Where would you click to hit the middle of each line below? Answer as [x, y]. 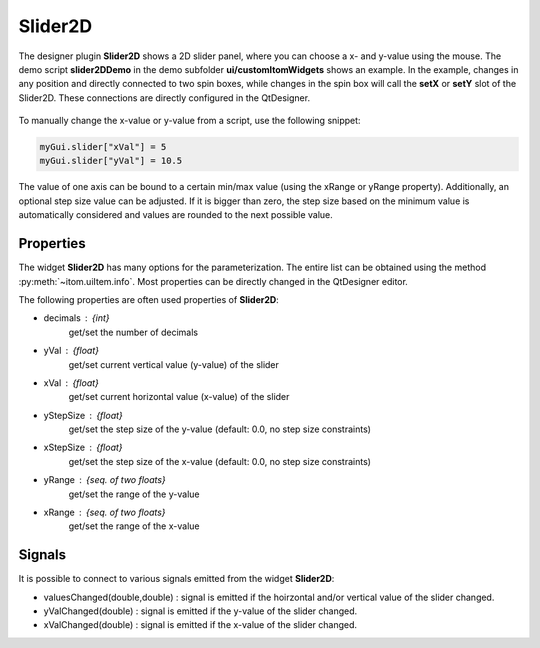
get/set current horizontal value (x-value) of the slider [179, 397]
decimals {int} [76, 318]
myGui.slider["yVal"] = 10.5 [111, 161]
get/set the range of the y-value [134, 494]
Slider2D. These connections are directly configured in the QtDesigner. [164, 97]
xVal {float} [71, 382]
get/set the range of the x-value [134, 526]
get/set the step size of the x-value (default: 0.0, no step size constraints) [220, 461]
